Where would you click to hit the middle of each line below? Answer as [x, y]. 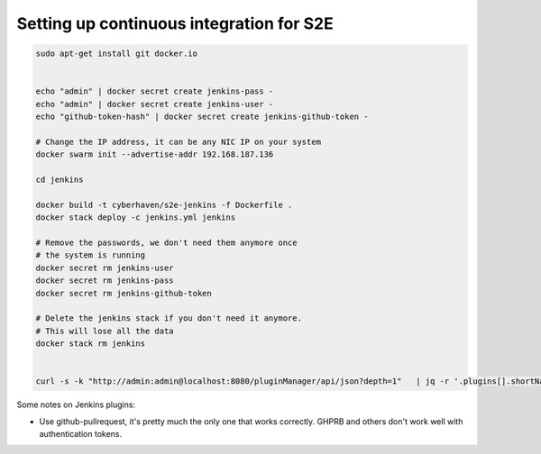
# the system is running [91, 255]
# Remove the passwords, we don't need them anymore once [166, 243]
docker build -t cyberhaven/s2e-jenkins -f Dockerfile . [164, 204]
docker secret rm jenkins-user [105, 268]
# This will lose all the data [105, 331]
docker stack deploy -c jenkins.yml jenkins [136, 218]
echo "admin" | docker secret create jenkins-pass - [155, 91]
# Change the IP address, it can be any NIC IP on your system [179, 141]
